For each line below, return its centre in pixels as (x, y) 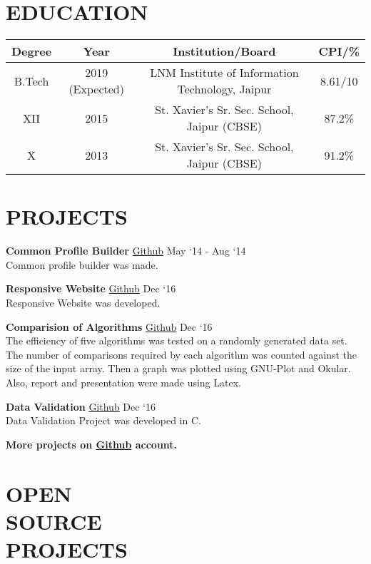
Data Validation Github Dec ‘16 (81, 406)
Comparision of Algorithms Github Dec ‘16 (109, 326)
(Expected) (96, 89)
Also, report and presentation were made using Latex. (123, 382)
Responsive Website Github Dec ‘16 (91, 288)
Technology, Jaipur (224, 89)
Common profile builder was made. (82, 264)
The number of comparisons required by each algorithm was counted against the (182, 354)
